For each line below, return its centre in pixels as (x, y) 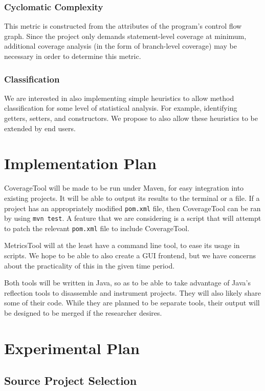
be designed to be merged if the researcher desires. (83, 313)
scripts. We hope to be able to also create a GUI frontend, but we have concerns (130, 255)
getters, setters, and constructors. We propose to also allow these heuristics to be (131, 118)
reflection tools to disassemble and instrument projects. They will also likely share (133, 292)
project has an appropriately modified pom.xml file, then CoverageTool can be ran (132, 208)
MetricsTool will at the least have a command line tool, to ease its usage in (122, 245)
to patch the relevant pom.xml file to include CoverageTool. (97, 228)
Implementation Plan (81, 163)
